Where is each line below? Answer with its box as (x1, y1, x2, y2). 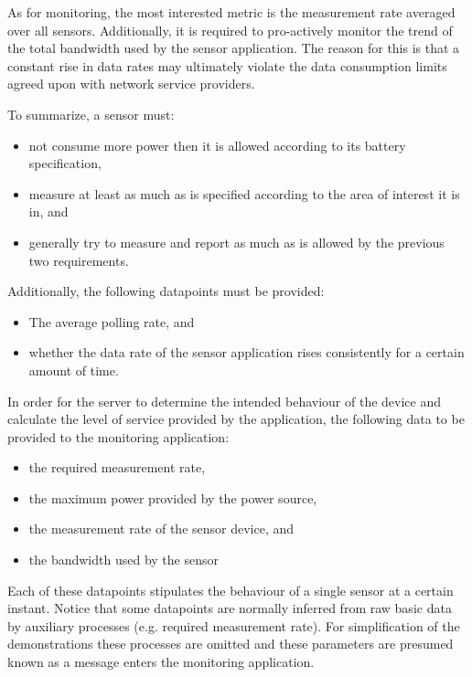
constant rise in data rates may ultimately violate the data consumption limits (7, 56, 447, 75)
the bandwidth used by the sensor (28, 550, 219, 569)
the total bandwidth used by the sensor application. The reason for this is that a (7, 38, 460, 58)
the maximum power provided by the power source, (28, 488, 317, 507)
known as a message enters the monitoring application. (7, 652, 315, 672)
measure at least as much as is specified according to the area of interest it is (28, 184, 460, 203)
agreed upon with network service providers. (7, 74, 255, 93)
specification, (28, 153, 102, 173)
